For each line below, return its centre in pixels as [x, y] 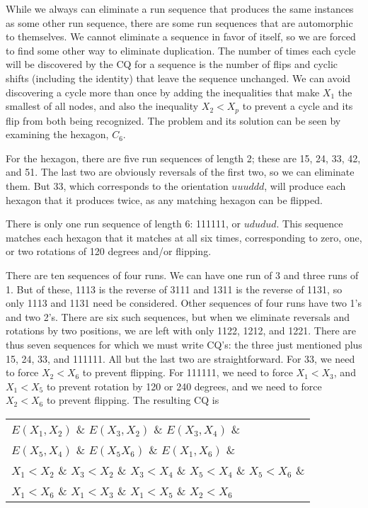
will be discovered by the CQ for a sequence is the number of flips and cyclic [172, 64]
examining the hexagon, [57, 134]
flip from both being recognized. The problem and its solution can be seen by [173, 120]
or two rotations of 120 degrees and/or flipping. [109, 251]
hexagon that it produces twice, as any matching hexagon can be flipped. [164, 199]
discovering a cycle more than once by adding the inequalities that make [163, 92]
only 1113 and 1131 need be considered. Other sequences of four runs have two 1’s [184, 303]
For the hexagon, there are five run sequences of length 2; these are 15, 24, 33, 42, [183, 158]
